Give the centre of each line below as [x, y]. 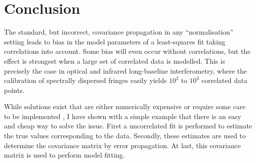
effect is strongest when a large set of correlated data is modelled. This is [115, 61]
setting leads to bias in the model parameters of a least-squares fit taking [115, 41]
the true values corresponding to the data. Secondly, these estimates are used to [125, 136]
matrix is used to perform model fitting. [64, 155]
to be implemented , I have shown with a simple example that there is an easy [123, 116]
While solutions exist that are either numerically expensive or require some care [125, 106]
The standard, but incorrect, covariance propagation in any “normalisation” [119, 32]
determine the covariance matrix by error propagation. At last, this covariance [123, 145]
